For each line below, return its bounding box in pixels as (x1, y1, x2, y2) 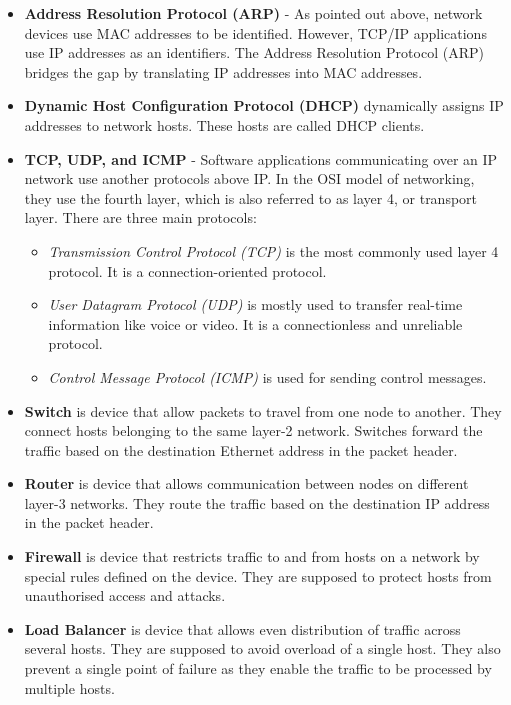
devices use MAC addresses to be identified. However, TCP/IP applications (24, 22, 487, 43)
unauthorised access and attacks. (24, 585, 226, 606)
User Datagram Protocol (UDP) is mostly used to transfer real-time (48, 294, 463, 315)
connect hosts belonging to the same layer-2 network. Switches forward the (24, 420, 483, 441)
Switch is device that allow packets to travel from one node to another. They (24, 400, 502, 421)
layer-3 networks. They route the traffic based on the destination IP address (24, 492, 490, 513)
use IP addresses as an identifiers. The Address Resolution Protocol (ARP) (24, 42, 484, 63)
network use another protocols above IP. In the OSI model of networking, (24, 168, 475, 189)
